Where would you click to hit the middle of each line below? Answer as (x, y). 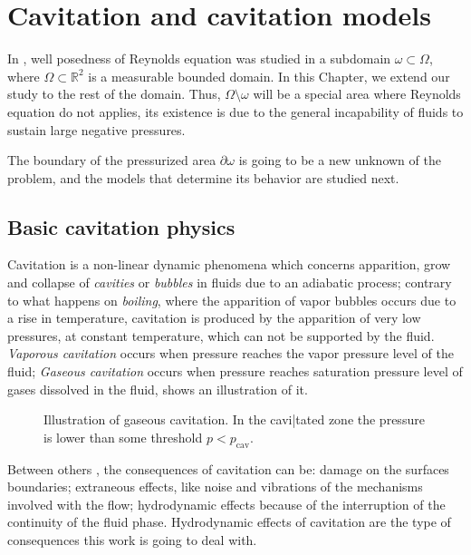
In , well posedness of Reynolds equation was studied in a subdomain (199, 58)
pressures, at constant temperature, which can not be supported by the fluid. (221, 335)
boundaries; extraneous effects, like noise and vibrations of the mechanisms (215, 487)
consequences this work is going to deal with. (132, 540)
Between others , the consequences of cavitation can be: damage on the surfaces (228, 468)
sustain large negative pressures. (96, 129)
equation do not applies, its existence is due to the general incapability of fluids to (235, 111)
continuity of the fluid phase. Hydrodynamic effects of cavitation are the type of (229, 522)
